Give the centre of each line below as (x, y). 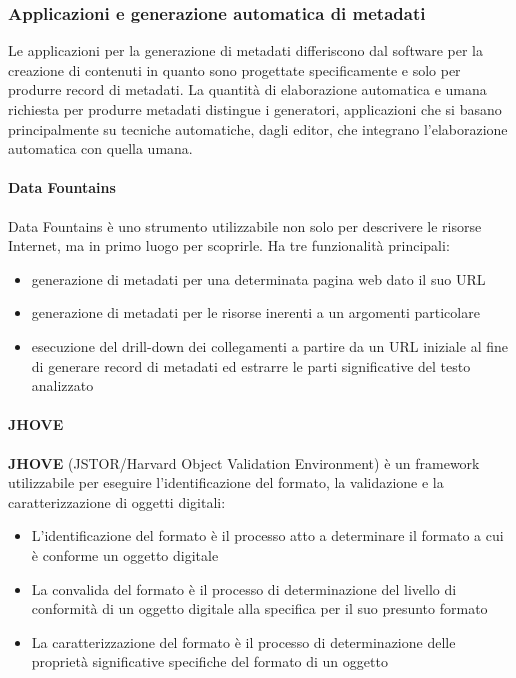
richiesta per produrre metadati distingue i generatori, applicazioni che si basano (255, 109)
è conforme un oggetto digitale (125, 554)
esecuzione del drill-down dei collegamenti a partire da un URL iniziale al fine (269, 345)
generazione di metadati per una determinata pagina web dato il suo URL (258, 278)
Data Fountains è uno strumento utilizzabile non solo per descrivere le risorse (245, 225)
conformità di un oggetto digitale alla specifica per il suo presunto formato (259, 608)
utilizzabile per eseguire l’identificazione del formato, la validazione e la (226, 482)
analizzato (62, 385)
